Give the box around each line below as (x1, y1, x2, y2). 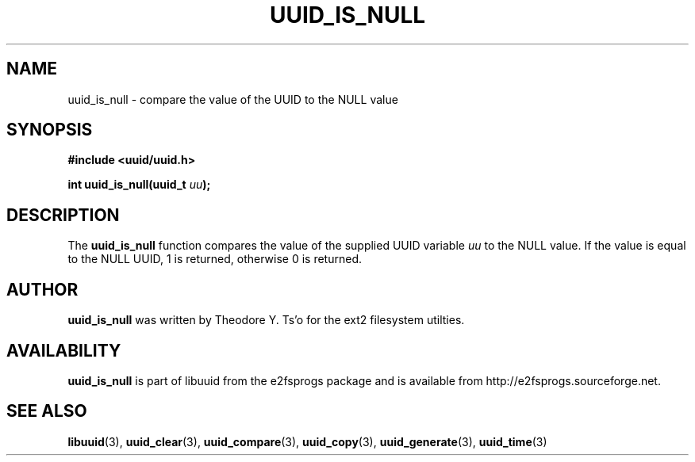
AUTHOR (6, 279, 79, 300)
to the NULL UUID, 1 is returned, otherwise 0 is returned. (67, 252, 363, 266)
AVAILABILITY (6, 340, 121, 361)
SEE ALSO (6, 401, 87, 422)
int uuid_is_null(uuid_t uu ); (67, 178, 211, 192)
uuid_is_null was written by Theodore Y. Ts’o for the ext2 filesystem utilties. (67, 313, 465, 327)
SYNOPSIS (6, 120, 93, 140)
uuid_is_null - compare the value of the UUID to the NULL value (67, 92, 398, 106)
